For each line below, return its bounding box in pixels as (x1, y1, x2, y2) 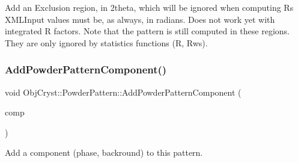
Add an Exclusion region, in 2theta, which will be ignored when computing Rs (5, 1, 294, 13)
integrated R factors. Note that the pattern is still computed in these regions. (5, 25, 290, 37)
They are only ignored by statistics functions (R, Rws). (5, 36, 208, 49)
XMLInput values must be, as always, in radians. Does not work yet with (5, 13, 275, 25)
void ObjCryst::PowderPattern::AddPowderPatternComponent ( (5, 85, 242, 98)
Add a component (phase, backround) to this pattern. (5, 146, 203, 159)
